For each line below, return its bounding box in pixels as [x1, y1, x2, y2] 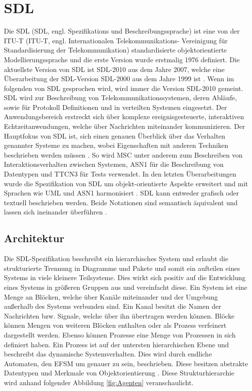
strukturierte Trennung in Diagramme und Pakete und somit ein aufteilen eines [4, 263, 240, 273]
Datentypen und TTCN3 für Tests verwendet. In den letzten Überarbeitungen [4, 169, 236, 179]
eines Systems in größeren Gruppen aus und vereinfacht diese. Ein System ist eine [4, 282, 248, 292]
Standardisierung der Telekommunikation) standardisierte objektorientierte [4, 45, 227, 55]
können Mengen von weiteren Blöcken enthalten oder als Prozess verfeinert [4, 320, 227, 330]
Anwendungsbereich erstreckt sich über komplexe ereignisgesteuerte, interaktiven [4, 111, 244, 122]
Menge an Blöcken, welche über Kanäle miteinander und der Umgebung [4, 291, 218, 302]
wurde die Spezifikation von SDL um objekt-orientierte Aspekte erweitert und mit [4, 178, 248, 188]
